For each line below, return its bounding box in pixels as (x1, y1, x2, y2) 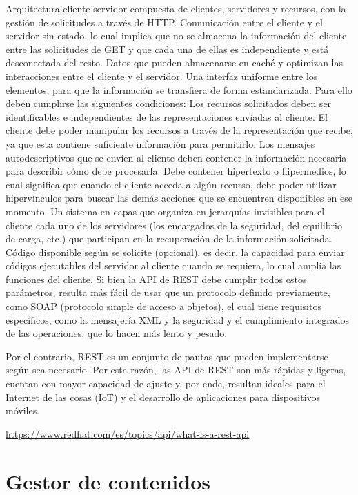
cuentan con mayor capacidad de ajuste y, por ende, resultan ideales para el (6, 376, 326, 391)
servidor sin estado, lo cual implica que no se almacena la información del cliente (6, 28, 347, 43)
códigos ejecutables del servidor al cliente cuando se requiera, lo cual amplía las (6, 258, 341, 273)
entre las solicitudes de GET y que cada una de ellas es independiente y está (6, 41, 329, 56)
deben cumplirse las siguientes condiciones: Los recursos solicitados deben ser (6, 96, 332, 110)
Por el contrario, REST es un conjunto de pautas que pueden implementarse (6, 349, 328, 363)
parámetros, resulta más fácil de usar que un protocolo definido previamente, (6, 285, 330, 300)
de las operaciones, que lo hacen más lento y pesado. (6, 326, 228, 340)
